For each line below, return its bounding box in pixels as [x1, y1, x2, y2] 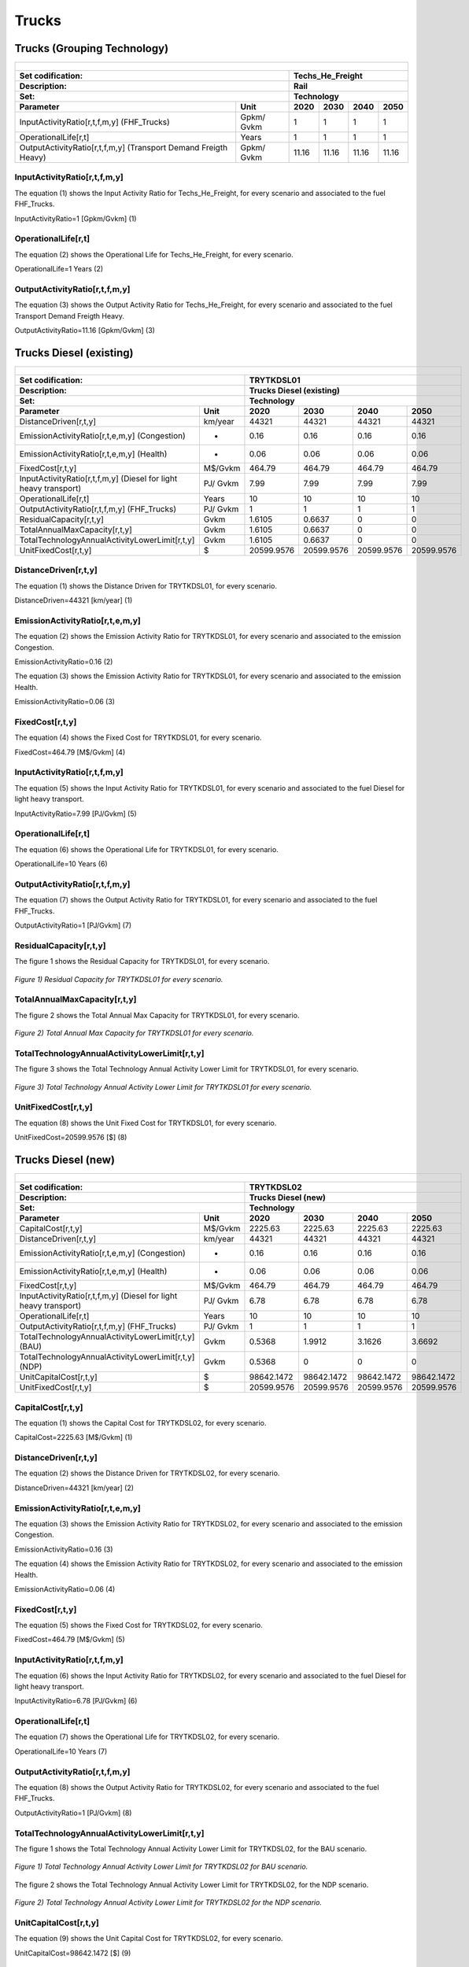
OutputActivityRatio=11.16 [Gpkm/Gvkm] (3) [14, 326, 155, 335]
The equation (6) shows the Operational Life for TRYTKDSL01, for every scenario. [14, 844, 279, 854]
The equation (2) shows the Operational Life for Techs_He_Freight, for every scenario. [14, 249, 294, 259]
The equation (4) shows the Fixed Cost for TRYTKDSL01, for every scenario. [14, 733, 262, 743]
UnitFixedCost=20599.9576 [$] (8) [14, 1133, 127, 1142]
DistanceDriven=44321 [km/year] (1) [14, 596, 133, 605]
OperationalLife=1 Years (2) [14, 264, 104, 274]
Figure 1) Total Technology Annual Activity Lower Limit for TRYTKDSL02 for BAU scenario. [14, 1862, 308, 1872]
